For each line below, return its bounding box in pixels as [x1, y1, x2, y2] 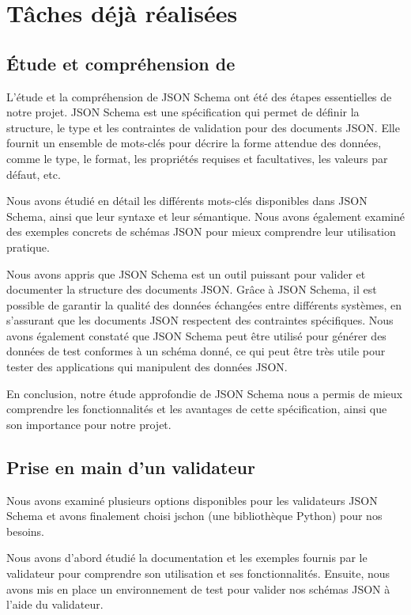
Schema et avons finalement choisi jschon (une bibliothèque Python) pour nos [6, 507, 383, 524]
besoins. [6, 522, 44, 539]
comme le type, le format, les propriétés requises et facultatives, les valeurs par [6, 150, 388, 166]
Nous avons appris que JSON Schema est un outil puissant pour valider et [6, 265, 366, 282]
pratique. [6, 238, 50, 255]
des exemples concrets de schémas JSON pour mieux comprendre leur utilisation [6, 223, 396, 240]
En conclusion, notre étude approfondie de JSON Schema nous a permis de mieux [6, 385, 403, 401]
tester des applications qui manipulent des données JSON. [6, 359, 288, 375]
